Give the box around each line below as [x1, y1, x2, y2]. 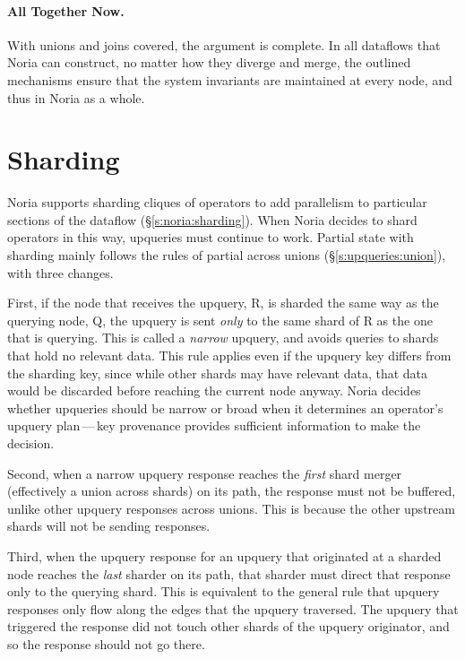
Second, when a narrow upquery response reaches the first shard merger [7, 464, 402, 482]
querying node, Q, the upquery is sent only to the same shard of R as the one [7, 310, 433, 329]
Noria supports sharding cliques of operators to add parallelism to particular [7, 193, 427, 212]
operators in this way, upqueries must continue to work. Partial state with [7, 228, 414, 247]
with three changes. [7, 263, 114, 282]
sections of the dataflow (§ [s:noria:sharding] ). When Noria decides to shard [7, 210, 418, 229]
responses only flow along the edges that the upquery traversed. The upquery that [7, 599, 459, 618]
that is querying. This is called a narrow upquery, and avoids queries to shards [7, 328, 439, 347]
